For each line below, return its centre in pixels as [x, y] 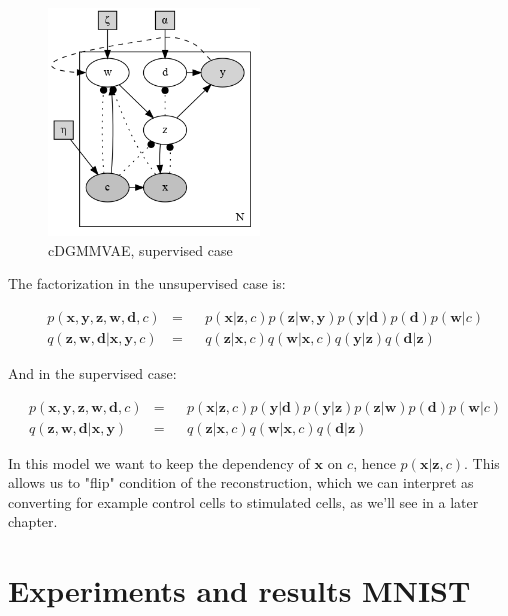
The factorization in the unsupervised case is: [147, 283]
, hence [374, 462]
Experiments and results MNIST [239, 590]
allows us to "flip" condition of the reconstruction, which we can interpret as [241, 482]
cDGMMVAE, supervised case [140, 249]
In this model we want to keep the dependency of [159, 462]
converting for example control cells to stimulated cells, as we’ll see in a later [243, 501]
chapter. [33, 521]
